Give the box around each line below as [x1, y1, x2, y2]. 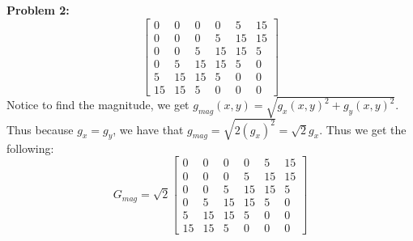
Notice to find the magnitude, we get [6, 96, 189, 113]
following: [6, 139, 54, 156]
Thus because [6, 120, 74, 137]
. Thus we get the [319, 120, 407, 137]
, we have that [113, 120, 184, 137]
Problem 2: [6, 2, 70, 18]
